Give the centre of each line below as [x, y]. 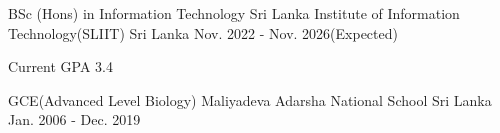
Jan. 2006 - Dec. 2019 [74, 119]
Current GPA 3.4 [60, 66]
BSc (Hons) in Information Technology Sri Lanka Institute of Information [234, 13]
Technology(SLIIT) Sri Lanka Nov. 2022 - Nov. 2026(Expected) [203, 32]
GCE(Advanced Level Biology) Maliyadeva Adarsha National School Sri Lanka [250, 99]
